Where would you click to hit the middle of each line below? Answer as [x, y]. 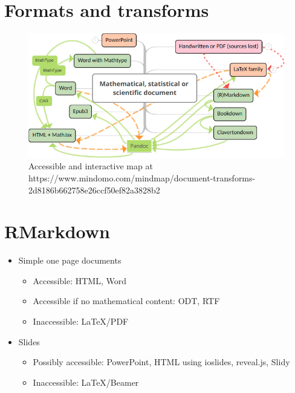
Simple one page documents [70, 260]
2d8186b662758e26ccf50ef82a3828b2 [94, 190]
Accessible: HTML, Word [79, 280]
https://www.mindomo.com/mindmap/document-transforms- [142, 177]
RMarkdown [57, 231]
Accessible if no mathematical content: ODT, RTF [126, 301]
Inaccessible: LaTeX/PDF [81, 321]
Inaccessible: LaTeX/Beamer [86, 382]
